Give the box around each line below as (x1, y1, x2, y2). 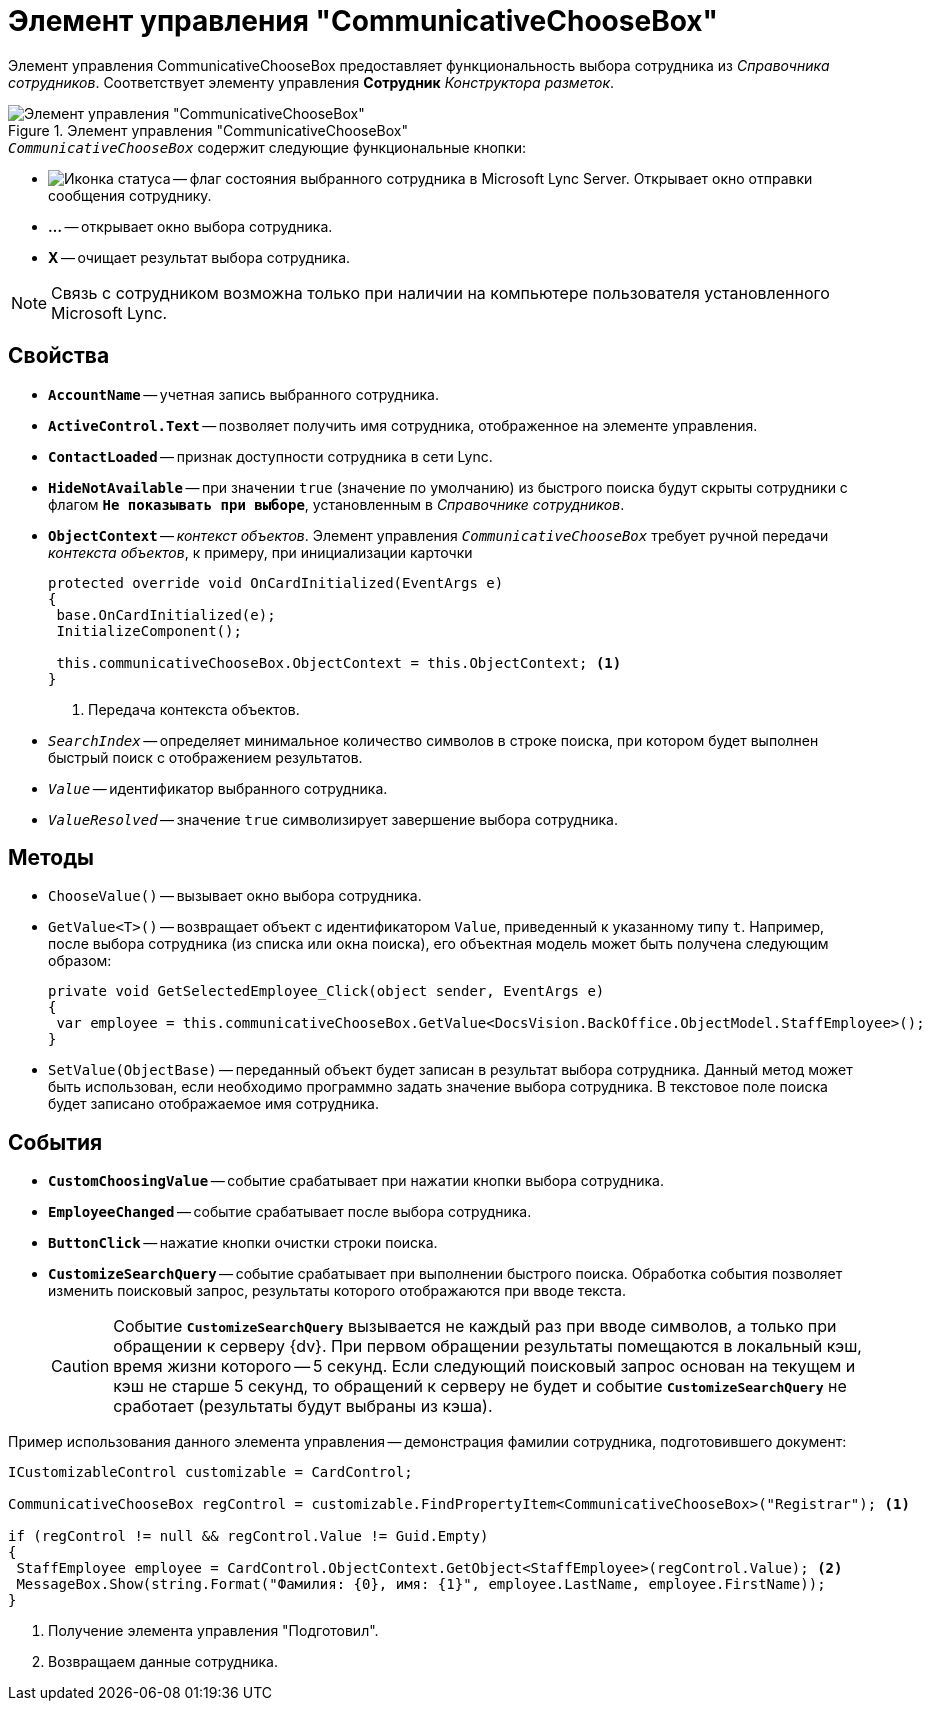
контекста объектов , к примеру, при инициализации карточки (48, 543, 473, 561)
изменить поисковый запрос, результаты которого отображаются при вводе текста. (48, 1282, 626, 1300)
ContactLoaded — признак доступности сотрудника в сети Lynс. (48, 447, 493, 465)
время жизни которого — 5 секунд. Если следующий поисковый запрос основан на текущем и (113, 1356, 856, 1377)
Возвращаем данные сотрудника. (48, 1653, 278, 1671)
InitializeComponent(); (56, 622, 242, 639)
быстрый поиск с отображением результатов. (48, 748, 363, 766)
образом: (48, 952, 112, 970)
